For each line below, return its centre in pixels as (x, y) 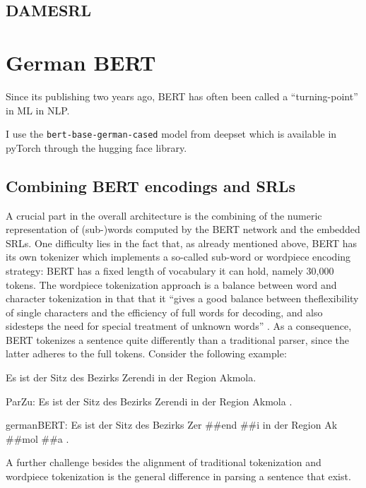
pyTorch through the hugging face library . (96, 147)
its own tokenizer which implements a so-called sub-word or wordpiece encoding (178, 257)
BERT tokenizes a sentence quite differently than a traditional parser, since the (177, 339)
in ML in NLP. (38, 110)
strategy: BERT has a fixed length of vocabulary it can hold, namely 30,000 (170, 270)
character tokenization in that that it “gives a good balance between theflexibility (182, 298)
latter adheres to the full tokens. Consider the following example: (146, 353)
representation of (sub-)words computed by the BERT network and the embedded (183, 229)
